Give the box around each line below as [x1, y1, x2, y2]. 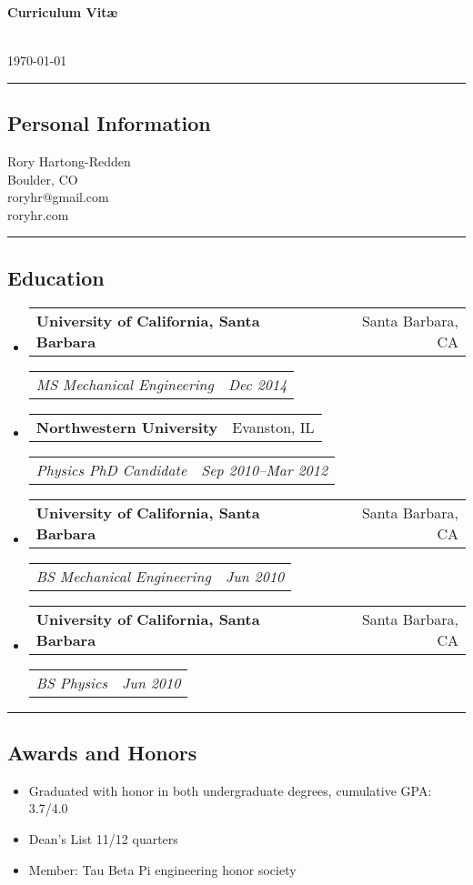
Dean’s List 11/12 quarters [28, 829, 178, 848]
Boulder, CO [7, 169, 78, 188]
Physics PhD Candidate [35, 458, 187, 480]
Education [7, 263, 105, 291]
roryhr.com [7, 205, 69, 224]
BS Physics [35, 671, 107, 693]
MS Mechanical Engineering [35, 373, 214, 395]
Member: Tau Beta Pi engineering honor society [28, 860, 297, 879]
